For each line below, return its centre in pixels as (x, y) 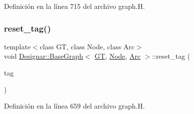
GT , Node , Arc (118, 56)
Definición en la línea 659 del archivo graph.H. (74, 106)
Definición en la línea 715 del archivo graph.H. (74, 6)
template (17, 46)
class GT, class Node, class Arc (87, 46)
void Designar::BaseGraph (44, 56)
